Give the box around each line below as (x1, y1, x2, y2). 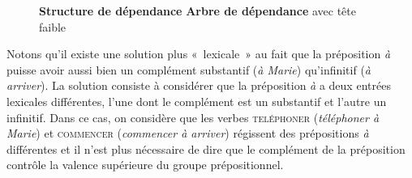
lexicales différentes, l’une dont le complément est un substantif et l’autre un (6, 92, 387, 109)
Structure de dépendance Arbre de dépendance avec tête (39, 2, 356, 19)
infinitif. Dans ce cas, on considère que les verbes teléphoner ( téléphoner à (6, 108, 380, 125)
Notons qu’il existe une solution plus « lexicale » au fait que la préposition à (6, 45, 391, 62)
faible (39, 18, 67, 35)
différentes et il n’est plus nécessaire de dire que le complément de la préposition (6, 140, 406, 157)
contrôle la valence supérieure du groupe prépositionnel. (6, 156, 284, 173)
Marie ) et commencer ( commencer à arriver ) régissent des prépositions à (6, 125, 369, 142)
